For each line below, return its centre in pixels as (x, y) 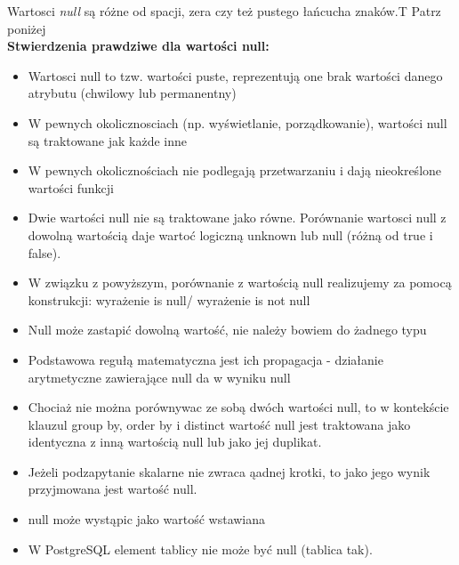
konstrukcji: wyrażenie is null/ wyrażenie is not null (169, 299)
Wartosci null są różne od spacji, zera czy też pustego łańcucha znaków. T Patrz (224, 11)
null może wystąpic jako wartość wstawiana (147, 519)
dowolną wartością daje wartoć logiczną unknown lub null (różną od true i (230, 234)
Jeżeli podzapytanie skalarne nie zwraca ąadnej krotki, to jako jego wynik (229, 471)
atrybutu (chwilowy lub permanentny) (132, 93)
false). (44, 252)
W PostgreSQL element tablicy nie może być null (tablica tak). (200, 549)
